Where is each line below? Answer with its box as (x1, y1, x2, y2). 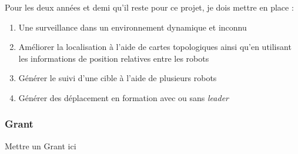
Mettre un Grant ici (5, 139, 76, 152)
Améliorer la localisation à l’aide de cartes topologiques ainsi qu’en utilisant (18, 41, 292, 53)
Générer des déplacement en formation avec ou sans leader (18, 91, 229, 103)
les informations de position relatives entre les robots (18, 52, 209, 64)
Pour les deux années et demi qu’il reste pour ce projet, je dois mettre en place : (5, 1, 294, 13)
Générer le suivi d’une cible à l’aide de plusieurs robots (18, 72, 217, 84)
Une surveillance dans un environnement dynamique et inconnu (18, 21, 247, 33)
